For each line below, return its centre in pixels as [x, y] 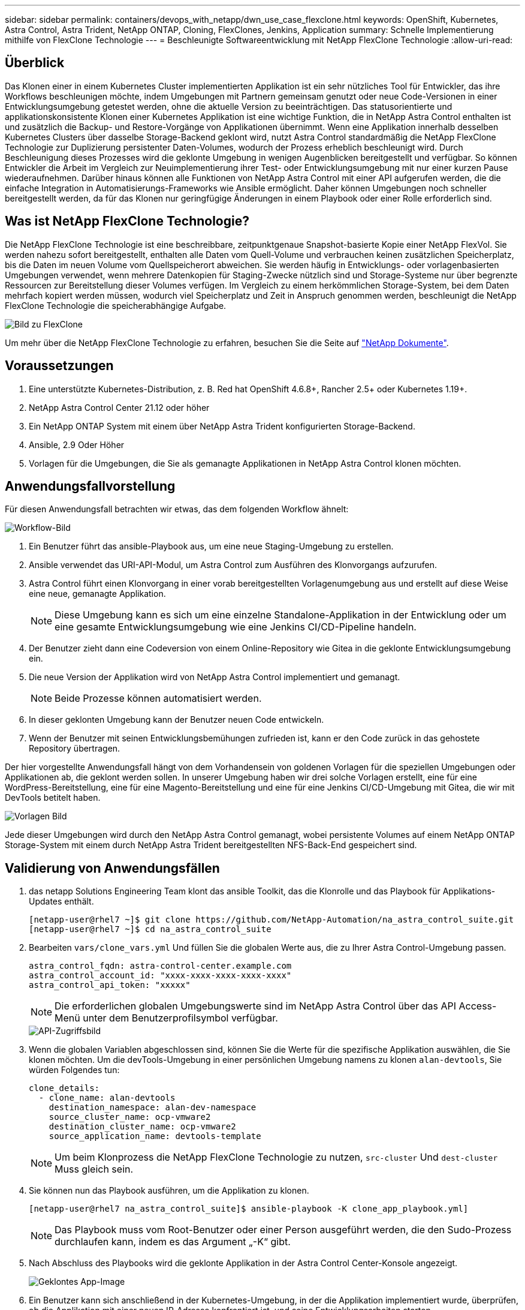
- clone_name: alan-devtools [107, 1098]
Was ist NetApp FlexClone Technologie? [127, 221]
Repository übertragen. [75, 749]
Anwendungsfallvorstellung [90, 486]
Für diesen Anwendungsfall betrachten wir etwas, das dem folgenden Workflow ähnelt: [177, 509]
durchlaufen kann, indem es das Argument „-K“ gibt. [173, 1242]
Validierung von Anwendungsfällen [112, 868]
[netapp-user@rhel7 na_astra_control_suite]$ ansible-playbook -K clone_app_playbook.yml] [249, 1209]
